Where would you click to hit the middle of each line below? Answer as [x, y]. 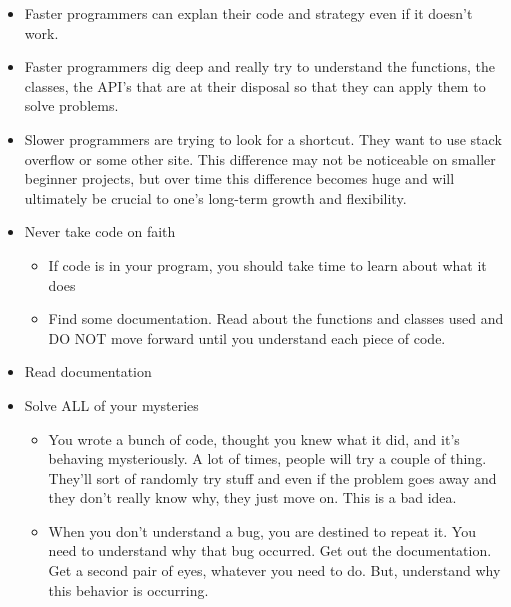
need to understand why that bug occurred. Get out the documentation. [270, 550]
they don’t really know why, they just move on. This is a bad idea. [252, 497]
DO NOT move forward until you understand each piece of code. [247, 337]
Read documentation [88, 371]
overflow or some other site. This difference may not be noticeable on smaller [260, 158]
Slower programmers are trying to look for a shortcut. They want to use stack [263, 138]
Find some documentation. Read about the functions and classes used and [276, 318]
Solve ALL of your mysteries [111, 404]
